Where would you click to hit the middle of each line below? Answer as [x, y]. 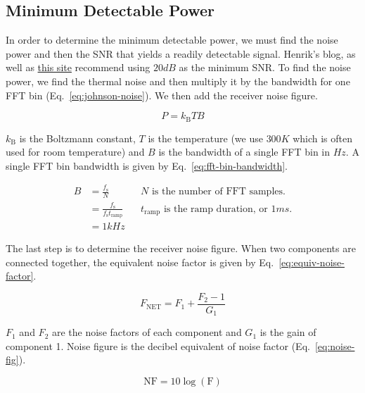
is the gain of [288, 332]
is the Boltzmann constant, [77, 138]
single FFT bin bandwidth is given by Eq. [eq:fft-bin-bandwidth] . [147, 165]
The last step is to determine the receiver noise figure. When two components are [181, 248]
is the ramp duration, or [216, 209]
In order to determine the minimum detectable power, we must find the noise [172, 40]
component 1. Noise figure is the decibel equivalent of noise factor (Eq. [158, 345]
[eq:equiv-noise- [312, 262]
